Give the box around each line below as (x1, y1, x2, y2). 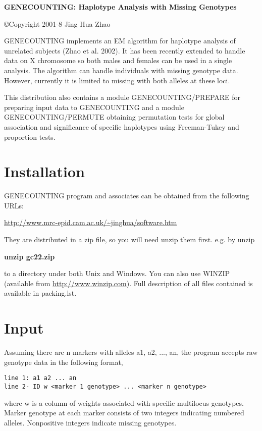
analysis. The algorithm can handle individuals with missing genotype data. (4, 65, 238, 75)
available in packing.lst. (4, 288, 77, 298)
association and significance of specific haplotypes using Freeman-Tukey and (4, 121, 239, 132)
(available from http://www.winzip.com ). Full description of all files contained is (4, 278, 253, 288)
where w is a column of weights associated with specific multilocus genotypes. (4, 397, 244, 408)
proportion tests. (4, 131, 56, 142)
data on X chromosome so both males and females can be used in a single (4, 55, 232, 66)
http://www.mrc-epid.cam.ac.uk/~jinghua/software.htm (4, 217, 177, 228)
